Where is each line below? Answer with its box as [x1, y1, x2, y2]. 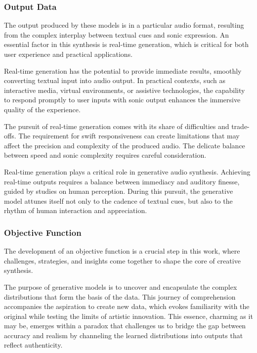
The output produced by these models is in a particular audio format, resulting [4, 20, 244, 30]
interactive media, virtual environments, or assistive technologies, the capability [4, 85, 245, 95]
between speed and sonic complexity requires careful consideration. [4, 150, 207, 160]
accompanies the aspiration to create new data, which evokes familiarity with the [4, 301, 250, 311]
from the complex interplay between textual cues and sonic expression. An [4, 29, 229, 40]
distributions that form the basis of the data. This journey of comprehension [4, 291, 236, 302]
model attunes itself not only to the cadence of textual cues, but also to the [4, 195, 233, 206]
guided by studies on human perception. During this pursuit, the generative [4, 186, 233, 196]
